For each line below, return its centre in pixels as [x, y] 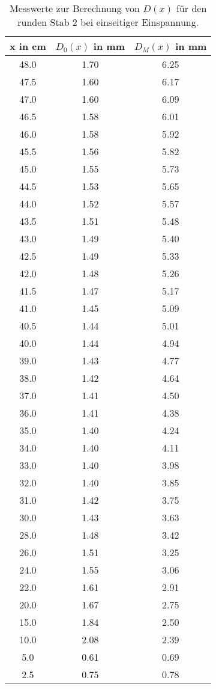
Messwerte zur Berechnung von [75, 8]
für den [192, 8]
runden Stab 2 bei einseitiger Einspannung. [108, 22]
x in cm [28, 46]
